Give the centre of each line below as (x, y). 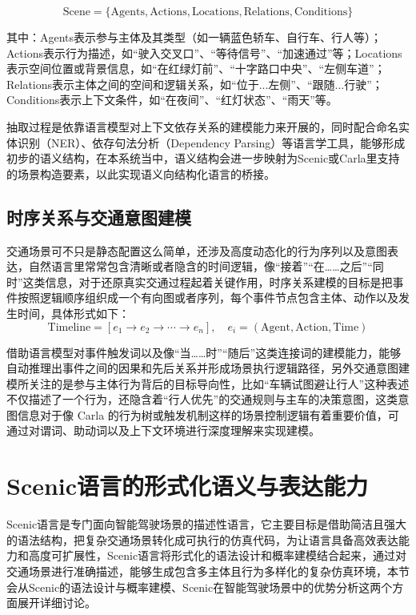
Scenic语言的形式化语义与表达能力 (188, 486)
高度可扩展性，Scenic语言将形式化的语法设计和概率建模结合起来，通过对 (218, 555)
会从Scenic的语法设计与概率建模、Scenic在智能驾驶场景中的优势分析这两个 (200, 587)
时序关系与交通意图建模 (99, 217)
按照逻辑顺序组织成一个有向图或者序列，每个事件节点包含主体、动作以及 (208, 297)
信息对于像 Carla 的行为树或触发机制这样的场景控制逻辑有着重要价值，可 (208, 414)
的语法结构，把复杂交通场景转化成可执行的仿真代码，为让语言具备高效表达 (202, 539)
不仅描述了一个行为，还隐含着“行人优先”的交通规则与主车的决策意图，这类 (202, 399)
